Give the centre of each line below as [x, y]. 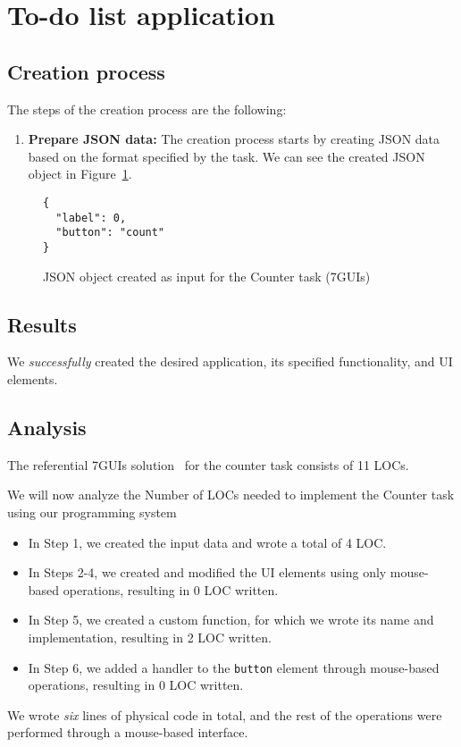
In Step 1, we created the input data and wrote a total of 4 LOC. [207, 542]
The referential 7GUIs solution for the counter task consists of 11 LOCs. [208, 464]
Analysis [47, 427]
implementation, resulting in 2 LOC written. [150, 637]
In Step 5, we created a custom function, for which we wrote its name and [231, 620]
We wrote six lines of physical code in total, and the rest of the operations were [225, 714]
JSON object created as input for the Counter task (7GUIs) [207, 276]
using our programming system [92, 512]
